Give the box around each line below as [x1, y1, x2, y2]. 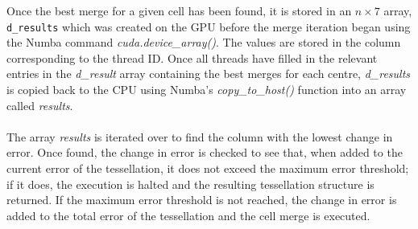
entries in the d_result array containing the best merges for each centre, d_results [6, 65, 411, 82]
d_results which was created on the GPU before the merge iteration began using [6, 18, 411, 35]
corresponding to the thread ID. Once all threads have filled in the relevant [6, 49, 378, 66]
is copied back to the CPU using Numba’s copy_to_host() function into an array [6, 81, 407, 98]
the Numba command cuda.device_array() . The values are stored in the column [6, 34, 401, 51]
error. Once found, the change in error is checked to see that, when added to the [6, 144, 403, 161]
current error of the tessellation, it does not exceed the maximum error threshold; [6, 160, 409, 176]
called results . [6, 96, 73, 113]
